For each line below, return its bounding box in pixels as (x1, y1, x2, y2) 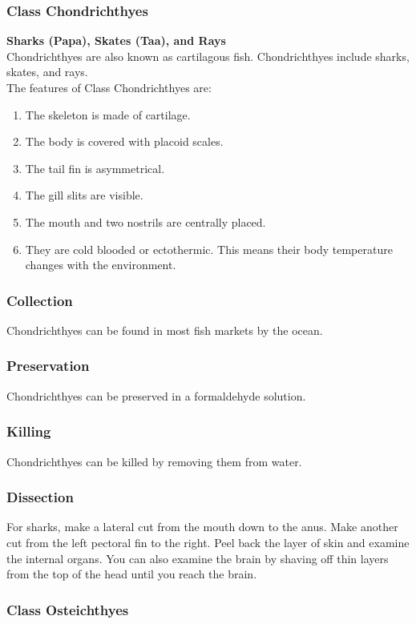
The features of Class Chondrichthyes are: (6, 79, 212, 95)
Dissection (6, 487, 74, 507)
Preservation (6, 356, 90, 376)
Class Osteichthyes (6, 599, 129, 619)
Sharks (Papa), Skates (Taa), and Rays (6, 32, 226, 49)
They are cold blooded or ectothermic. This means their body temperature (25, 240, 393, 257)
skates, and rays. (6, 63, 88, 80)
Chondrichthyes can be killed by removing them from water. (6, 453, 302, 469)
